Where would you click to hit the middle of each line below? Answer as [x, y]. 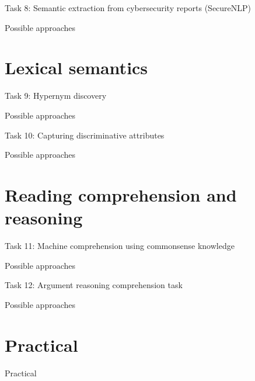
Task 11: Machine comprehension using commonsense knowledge [120, 245]
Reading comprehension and [121, 194]
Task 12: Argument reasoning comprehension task [94, 285]
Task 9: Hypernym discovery [56, 96]
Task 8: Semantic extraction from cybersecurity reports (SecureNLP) [128, 8]
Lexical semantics [76, 67]
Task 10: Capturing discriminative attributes [85, 135]
